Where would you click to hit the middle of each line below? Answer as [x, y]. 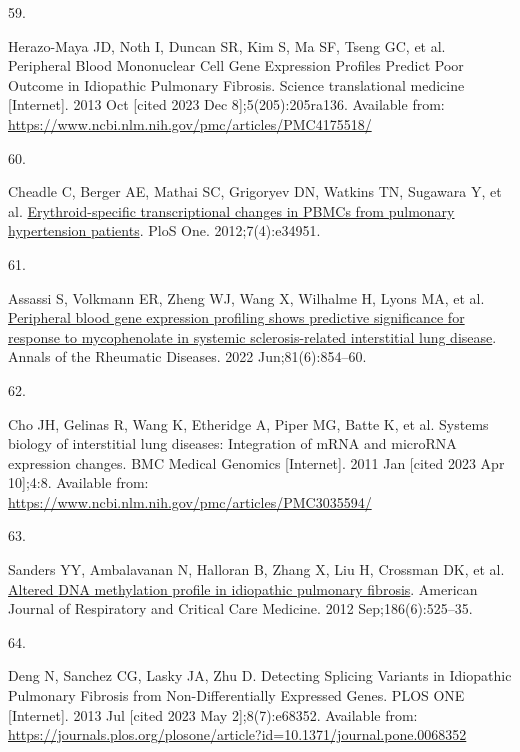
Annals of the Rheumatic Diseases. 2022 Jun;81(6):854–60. [187, 356]
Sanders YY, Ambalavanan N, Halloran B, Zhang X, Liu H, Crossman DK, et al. [256, 569]
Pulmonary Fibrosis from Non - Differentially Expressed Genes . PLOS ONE [236, 695]
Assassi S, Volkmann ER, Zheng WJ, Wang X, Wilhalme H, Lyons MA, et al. [246, 297]
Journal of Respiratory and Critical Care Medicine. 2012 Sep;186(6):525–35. [240, 608]
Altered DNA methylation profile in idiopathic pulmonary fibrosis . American [243, 588]
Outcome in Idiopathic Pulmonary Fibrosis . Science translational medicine [236, 84]
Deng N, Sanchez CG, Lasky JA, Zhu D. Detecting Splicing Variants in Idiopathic [260, 675]
